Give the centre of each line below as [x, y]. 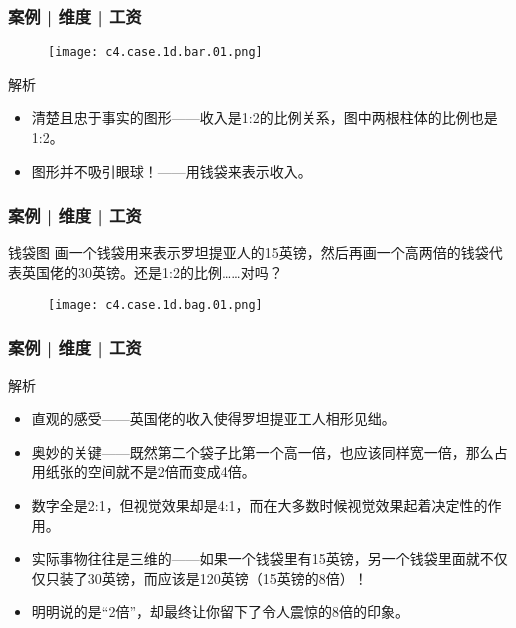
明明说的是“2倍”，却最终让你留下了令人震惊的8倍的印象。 [220, 611]
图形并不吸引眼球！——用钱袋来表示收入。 [171, 170]
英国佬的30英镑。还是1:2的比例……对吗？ [152, 272]
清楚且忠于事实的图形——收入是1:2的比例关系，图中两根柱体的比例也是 [264, 117]
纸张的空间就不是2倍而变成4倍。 [150, 471]
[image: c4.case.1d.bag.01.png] [155, 304]
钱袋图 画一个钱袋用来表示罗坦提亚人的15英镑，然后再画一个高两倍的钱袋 [248, 252]
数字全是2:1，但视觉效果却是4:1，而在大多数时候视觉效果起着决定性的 [259, 504]
